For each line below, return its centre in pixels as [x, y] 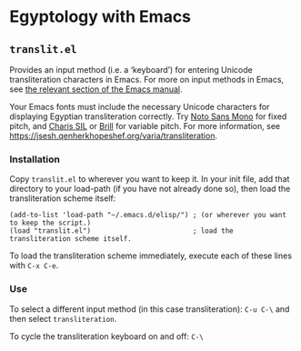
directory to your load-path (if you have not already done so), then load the [150, 189]
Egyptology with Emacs [100, 17]
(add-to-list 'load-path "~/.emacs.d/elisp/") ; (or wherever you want [148, 216]
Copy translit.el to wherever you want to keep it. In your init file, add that [150, 179]
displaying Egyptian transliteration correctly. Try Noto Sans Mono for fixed [148, 116]
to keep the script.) [50, 223]
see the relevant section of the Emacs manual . [96, 89]
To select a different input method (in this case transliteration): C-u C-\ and [150, 309]
